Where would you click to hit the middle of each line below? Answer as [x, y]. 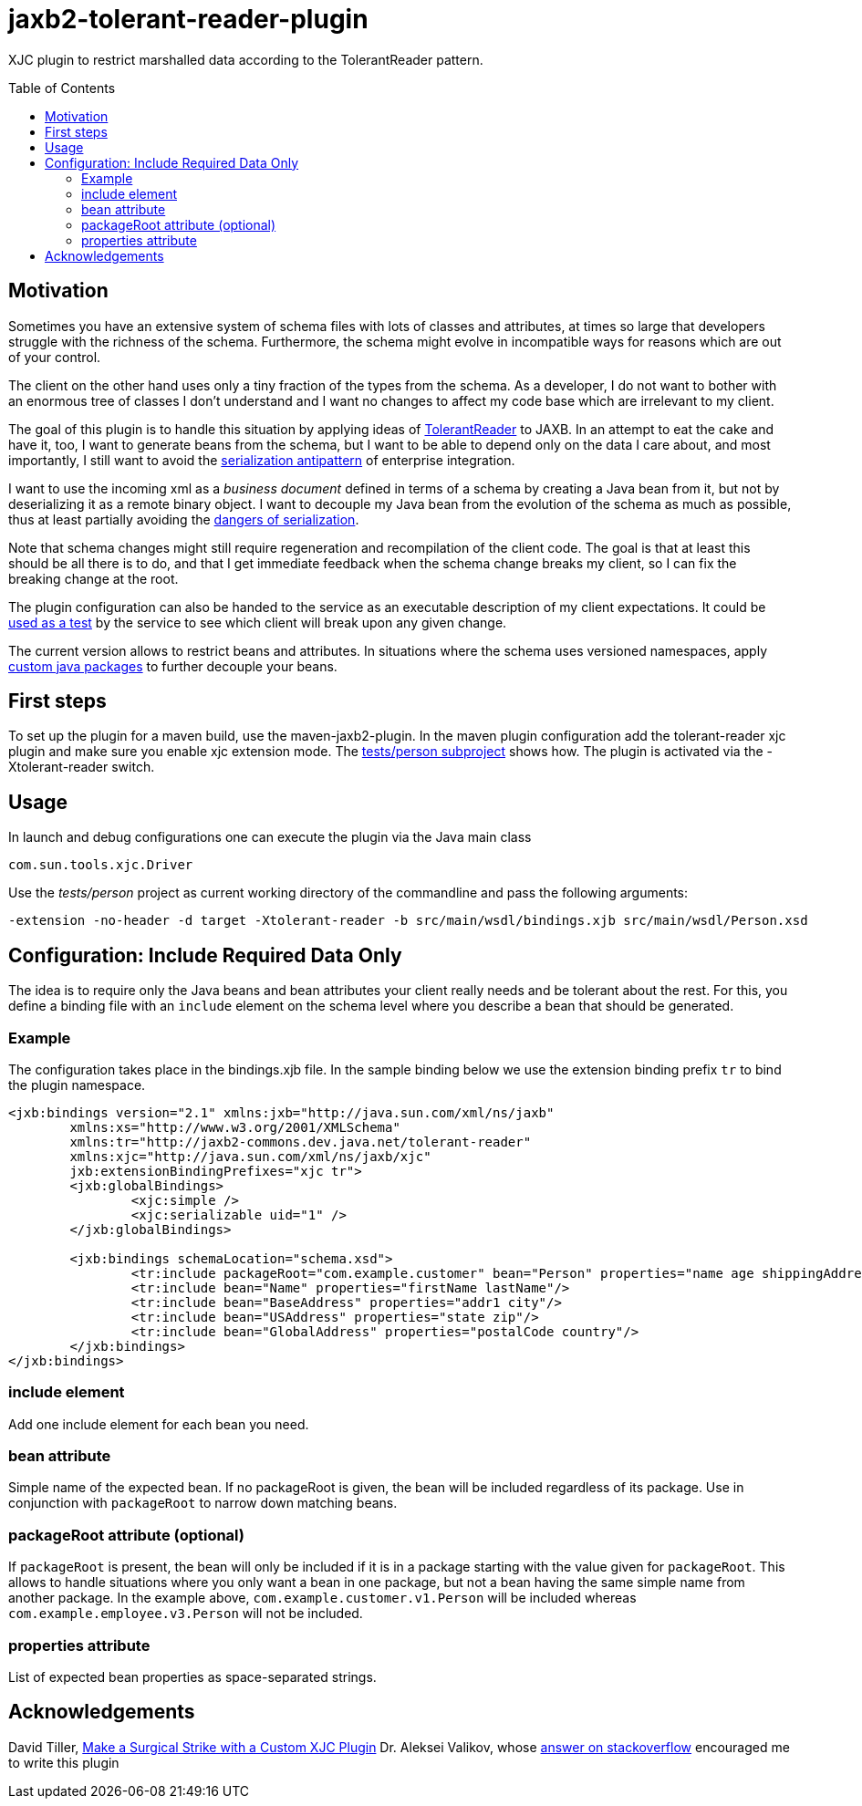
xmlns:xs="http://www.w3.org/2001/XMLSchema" [235, 1127]
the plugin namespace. [77, 1085]
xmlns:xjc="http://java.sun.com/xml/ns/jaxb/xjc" [250, 1156]
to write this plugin [64, 1762]
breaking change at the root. [93, 578]
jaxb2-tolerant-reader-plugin [188, 19]
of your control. [55, 357]
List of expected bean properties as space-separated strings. [192, 1676]
